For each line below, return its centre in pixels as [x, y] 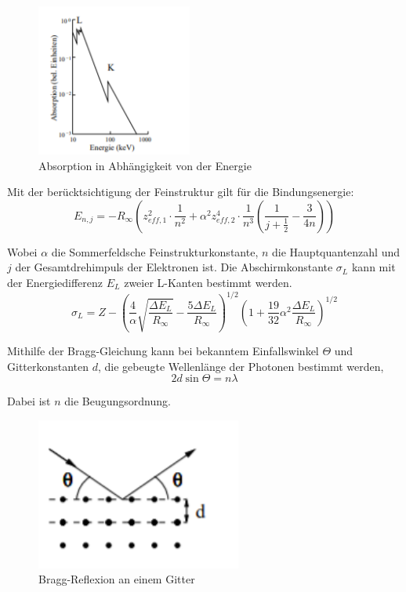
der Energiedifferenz [55, 282]
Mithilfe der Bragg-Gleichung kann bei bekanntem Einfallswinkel [163, 350]
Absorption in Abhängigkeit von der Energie [145, 165]
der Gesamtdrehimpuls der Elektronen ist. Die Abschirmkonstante [174, 267]
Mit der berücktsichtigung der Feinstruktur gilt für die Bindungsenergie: [181, 192]
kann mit [373, 267]
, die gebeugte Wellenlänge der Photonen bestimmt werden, [241, 366]
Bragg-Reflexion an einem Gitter [117, 579]
